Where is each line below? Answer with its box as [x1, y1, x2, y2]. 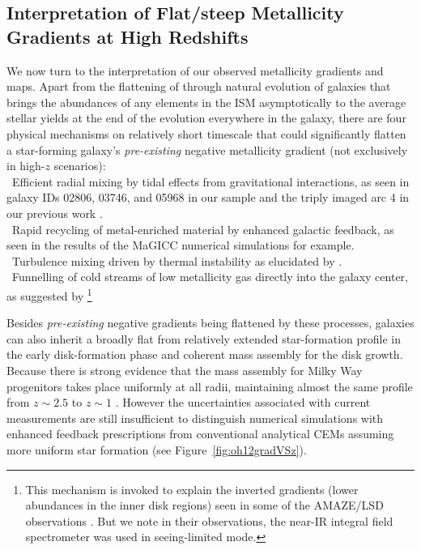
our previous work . [6, 204, 103, 221]
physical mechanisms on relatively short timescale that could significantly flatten [6, 125, 406, 142]
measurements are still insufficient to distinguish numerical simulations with [6, 409, 384, 426]
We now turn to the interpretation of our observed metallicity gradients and [6, 62, 384, 79]
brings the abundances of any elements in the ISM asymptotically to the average [6, 93, 406, 110]
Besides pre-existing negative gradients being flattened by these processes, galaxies [6, 314, 415, 331]
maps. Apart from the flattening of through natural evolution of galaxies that [6, 78, 391, 95]
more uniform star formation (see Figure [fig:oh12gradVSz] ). [6, 441, 307, 458]
